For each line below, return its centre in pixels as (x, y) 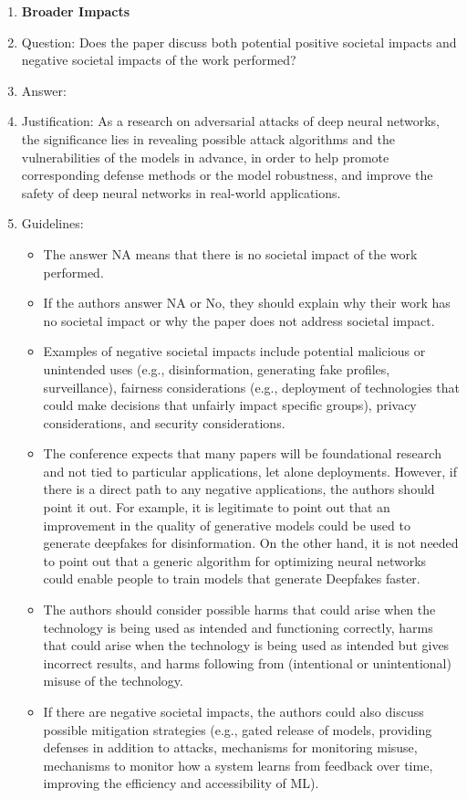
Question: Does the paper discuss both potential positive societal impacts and (239, 42)
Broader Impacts (76, 11)
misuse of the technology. (113, 681)
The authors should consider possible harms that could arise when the (239, 610)
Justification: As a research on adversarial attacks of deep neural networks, (231, 121)
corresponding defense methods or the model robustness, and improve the (227, 175)
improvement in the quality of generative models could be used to (227, 525)
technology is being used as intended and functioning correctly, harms (238, 627)
